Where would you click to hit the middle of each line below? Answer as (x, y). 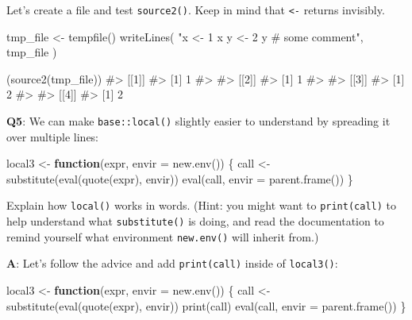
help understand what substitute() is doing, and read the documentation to (195, 221)
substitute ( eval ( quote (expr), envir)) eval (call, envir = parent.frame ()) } (180, 178)
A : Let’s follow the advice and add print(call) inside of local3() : (172, 263)
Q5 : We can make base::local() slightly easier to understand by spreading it (198, 121)
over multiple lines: (53, 136)
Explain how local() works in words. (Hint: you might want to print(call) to (201, 205)
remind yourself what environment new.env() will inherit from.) (163, 236)
